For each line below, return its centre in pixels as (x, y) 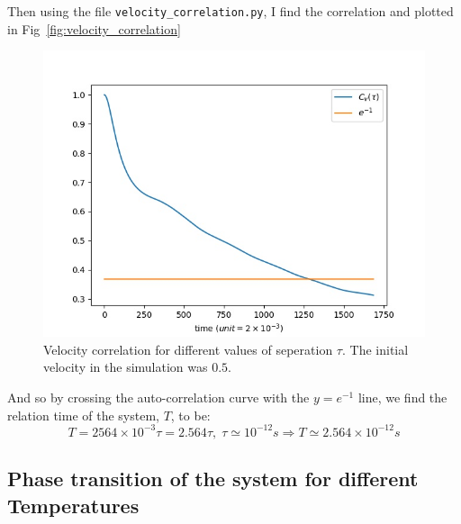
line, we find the (402, 398)
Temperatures (73, 505)
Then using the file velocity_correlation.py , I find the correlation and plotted (230, 11)
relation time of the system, (83, 415)
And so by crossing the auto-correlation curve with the (158, 398)
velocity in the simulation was (126, 367)
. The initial (375, 349)
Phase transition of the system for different (213, 479)
